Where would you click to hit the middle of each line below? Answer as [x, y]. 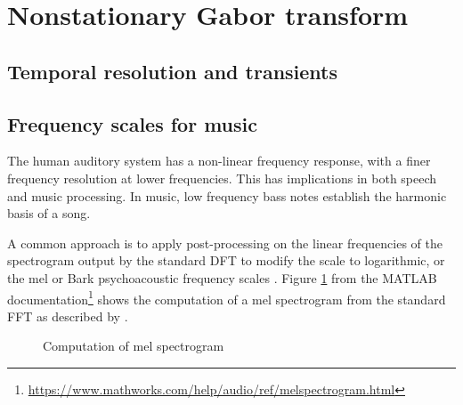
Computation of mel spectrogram [134, 346]
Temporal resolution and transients [173, 71]
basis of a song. [49, 213]
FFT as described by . [68, 316]
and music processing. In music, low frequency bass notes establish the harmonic [227, 195]
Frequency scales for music [132, 123]
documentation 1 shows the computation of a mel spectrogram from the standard [227, 297]
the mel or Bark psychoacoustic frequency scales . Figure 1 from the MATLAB [222, 277]
